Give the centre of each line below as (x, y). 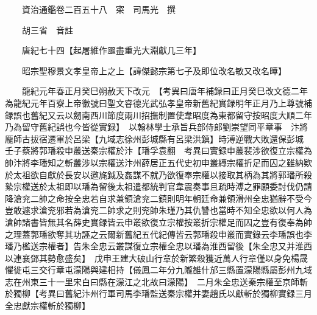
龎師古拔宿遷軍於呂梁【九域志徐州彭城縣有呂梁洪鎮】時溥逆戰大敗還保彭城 (154, 138)
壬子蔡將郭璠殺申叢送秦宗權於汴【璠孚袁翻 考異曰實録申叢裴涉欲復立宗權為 (158, 151)
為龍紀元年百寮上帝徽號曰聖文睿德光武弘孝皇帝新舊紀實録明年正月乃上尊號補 (158, 102)
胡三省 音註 (47, 29)
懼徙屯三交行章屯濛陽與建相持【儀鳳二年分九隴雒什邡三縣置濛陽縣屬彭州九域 (158, 270)
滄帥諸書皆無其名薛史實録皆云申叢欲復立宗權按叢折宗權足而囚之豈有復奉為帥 (158, 222)
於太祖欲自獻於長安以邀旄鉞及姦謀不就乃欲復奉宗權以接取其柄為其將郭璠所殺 (158, 174)
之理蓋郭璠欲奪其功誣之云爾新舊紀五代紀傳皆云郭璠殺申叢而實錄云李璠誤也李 (158, 234)
